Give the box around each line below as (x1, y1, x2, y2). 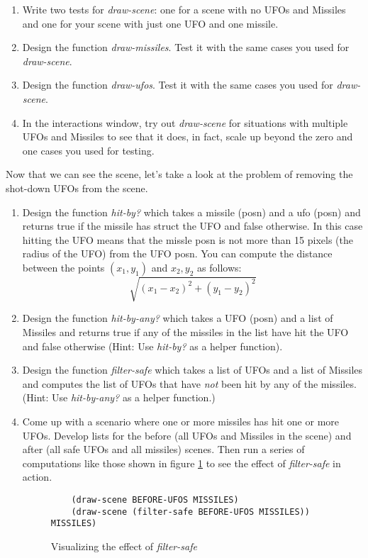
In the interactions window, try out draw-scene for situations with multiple (22, 115, 348, 130)
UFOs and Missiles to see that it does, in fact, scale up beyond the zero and (22, 129, 353, 144)
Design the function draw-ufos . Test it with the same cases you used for (22, 77, 333, 92)
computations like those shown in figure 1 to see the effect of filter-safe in (22, 455, 341, 470)
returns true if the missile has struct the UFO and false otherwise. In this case (22, 218, 363, 233)
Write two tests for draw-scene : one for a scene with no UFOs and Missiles (22, 2, 346, 16)
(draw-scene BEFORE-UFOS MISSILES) (71, 494, 239, 505)
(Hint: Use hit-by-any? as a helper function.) (22, 390, 216, 405)
